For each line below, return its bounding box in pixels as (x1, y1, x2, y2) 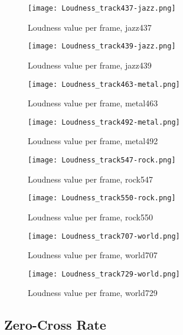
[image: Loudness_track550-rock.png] (28, 194, 176, 203)
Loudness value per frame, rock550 (28, 210, 153, 223)
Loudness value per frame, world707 (28, 249, 158, 261)
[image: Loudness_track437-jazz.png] (28, 4, 176, 12)
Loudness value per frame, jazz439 (28, 58, 152, 71)
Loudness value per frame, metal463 (28, 97, 158, 109)
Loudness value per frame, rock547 (28, 173, 153, 185)
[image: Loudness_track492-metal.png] (28, 118, 180, 126)
